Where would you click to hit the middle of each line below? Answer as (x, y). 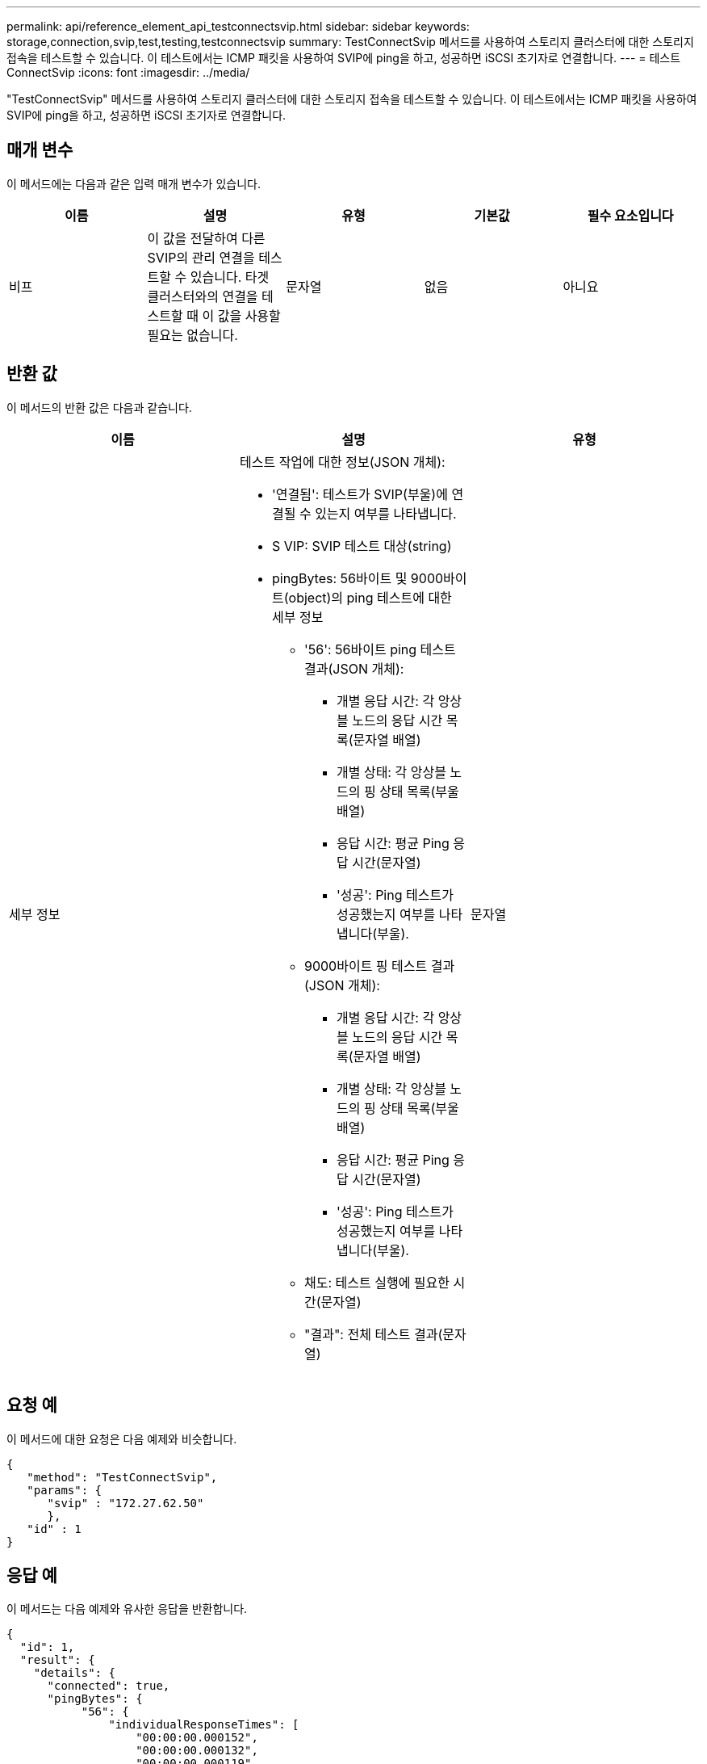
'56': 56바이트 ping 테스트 (380, 649)
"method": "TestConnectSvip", (122, 1477)
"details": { (74, 1673)
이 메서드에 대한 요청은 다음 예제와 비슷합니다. (122, 1438)
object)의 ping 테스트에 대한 (370, 597)
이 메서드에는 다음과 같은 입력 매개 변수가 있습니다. (134, 183)
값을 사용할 (249, 315)
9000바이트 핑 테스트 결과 (379, 966)
